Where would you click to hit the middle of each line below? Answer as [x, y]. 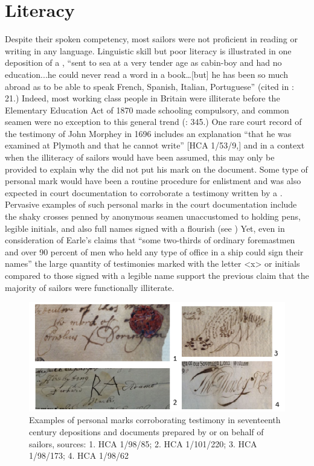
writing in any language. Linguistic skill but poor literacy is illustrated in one [148, 50]
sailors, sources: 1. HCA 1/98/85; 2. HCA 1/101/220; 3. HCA [143, 443]
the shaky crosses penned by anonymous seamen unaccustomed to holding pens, [153, 216]
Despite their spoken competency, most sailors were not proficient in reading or [151, 39]
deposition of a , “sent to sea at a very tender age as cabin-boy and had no [143, 62]
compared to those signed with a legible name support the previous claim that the [157, 275]
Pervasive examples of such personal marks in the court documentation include [151, 204]
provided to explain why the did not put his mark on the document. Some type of [156, 169]
